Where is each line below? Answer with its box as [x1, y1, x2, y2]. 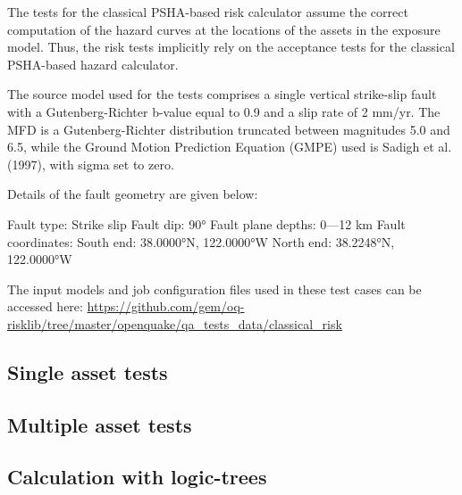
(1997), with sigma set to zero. [7, 154, 174, 173]
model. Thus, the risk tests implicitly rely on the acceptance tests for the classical [7, 37, 455, 56]
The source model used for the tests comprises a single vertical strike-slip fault [7, 85, 437, 103]
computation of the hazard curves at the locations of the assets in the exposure [7, 20, 441, 38]
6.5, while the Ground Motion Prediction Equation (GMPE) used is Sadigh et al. [7, 137, 452, 156]
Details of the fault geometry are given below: [7, 185, 258, 203]
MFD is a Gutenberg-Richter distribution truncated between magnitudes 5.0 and [7, 120, 450, 138]
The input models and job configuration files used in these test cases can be [7, 279, 422, 298]
